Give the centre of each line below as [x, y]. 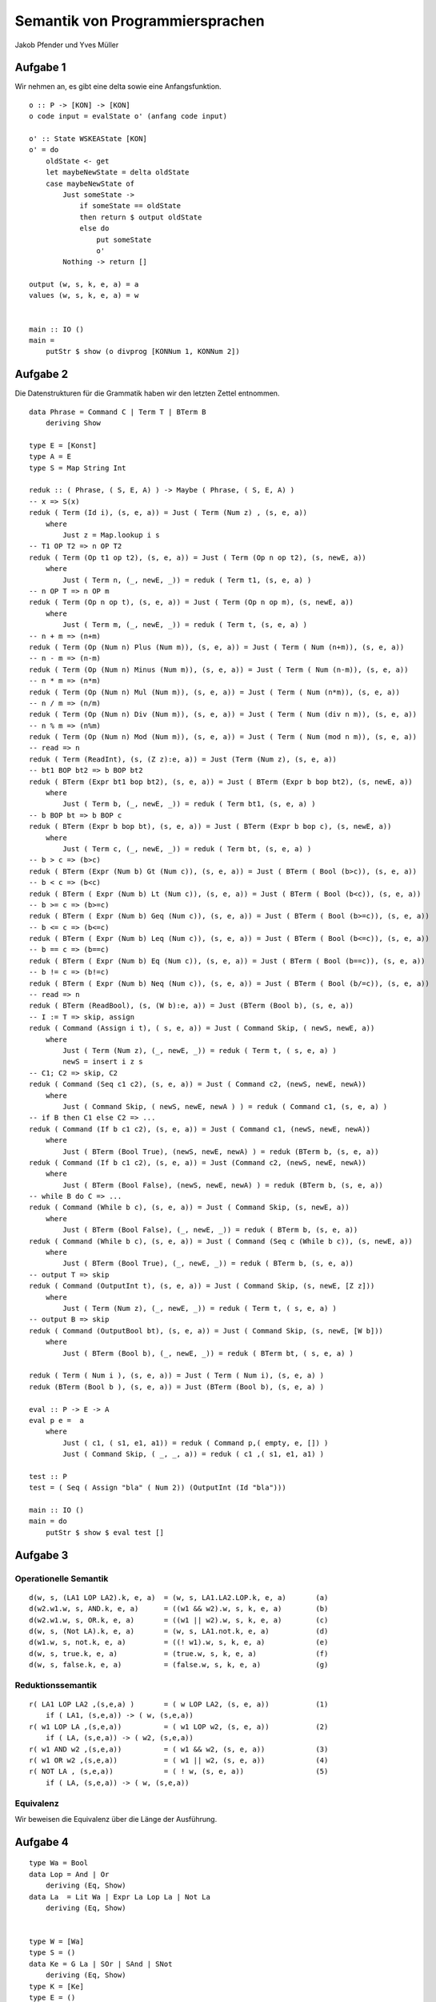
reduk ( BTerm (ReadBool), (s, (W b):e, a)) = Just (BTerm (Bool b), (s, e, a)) [192, 1006]
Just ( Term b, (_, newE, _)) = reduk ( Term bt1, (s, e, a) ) [189, 804]
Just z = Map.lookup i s [111, 535]
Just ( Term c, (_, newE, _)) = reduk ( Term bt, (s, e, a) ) [187, 848]
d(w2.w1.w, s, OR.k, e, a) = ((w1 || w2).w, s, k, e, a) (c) [179, 1620]
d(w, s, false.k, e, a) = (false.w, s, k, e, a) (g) [179, 1665]
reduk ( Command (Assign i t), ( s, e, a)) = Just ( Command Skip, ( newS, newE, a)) [202, 1028]
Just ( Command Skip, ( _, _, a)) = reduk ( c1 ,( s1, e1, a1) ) [194, 1454]
